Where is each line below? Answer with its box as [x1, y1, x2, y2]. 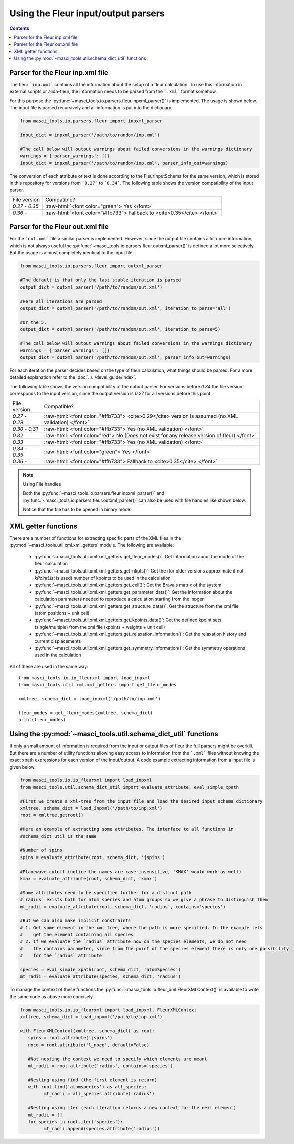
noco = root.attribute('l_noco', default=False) [28, 1042, 150, 1048]
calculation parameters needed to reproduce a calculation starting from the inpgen [34, 596, 205, 602]
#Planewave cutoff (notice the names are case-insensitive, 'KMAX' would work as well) [20, 869, 242, 874]
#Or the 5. [20, 320, 47, 325]
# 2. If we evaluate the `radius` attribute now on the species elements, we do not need [20, 939, 247, 944]
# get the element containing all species [20, 932, 134, 938]
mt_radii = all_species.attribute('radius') [43, 1091, 155, 1097]
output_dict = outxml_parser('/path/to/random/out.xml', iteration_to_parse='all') [20, 306, 231, 311]
